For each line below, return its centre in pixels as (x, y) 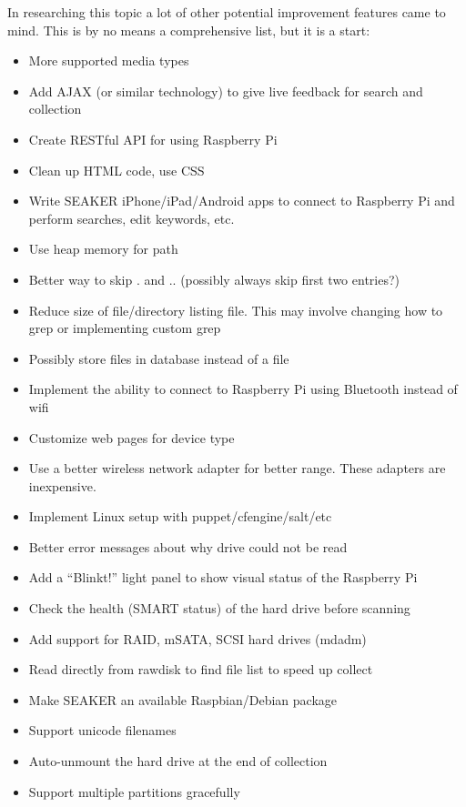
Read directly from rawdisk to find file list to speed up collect (201, 669)
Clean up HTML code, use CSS (116, 170)
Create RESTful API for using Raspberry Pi (153, 139)
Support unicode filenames (102, 730)
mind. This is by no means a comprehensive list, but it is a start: (189, 30)
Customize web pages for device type (132, 437)
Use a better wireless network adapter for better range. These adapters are (237, 468)
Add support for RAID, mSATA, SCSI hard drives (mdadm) (198, 638)
